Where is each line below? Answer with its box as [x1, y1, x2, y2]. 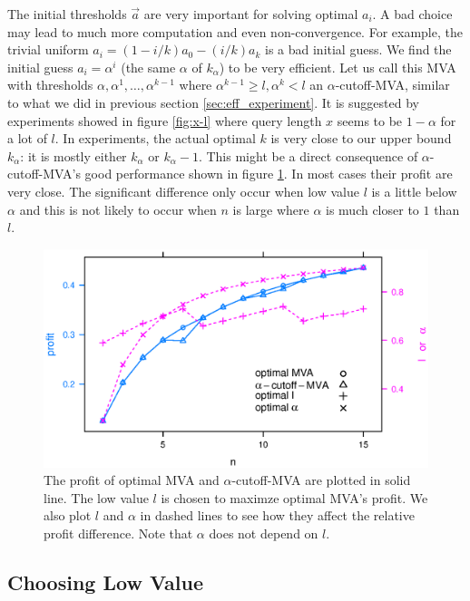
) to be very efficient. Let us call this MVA [219, 57, 456, 76]
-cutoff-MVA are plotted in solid [231, 470, 411, 490]
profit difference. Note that [44, 524, 193, 543]
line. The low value [44, 488, 149, 507]
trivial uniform [7, 40, 89, 59]
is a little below [371, 181, 457, 200]
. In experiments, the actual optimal [54, 129, 256, 148]
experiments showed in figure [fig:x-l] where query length [7, 111, 322, 130]
